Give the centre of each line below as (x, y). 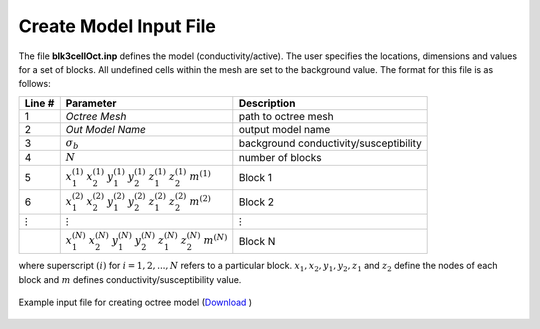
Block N (257, 241)
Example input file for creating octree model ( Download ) (135, 302)
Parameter (91, 103)
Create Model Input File (117, 26)
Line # (39, 103)
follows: (34, 84)
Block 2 (256, 202)
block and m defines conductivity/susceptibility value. (130, 279)
